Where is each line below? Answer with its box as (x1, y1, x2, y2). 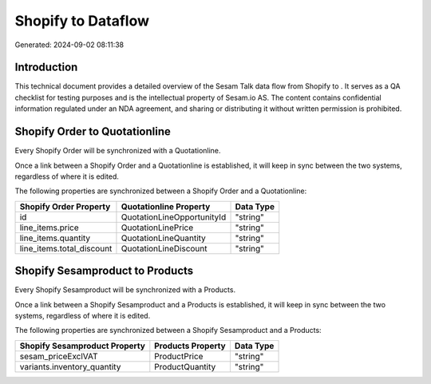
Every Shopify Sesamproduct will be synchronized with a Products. (14, 285, 235, 295)
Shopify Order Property (19, 200, 111, 212)
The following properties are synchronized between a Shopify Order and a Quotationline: (14, 186, 307, 196)
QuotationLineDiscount (121, 243, 208, 254)
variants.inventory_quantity (19, 361, 121, 372)
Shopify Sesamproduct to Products (14, 264, 194, 278)
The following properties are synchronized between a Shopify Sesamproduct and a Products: (14, 326, 322, 335)
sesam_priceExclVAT (19, 350, 99, 362)
